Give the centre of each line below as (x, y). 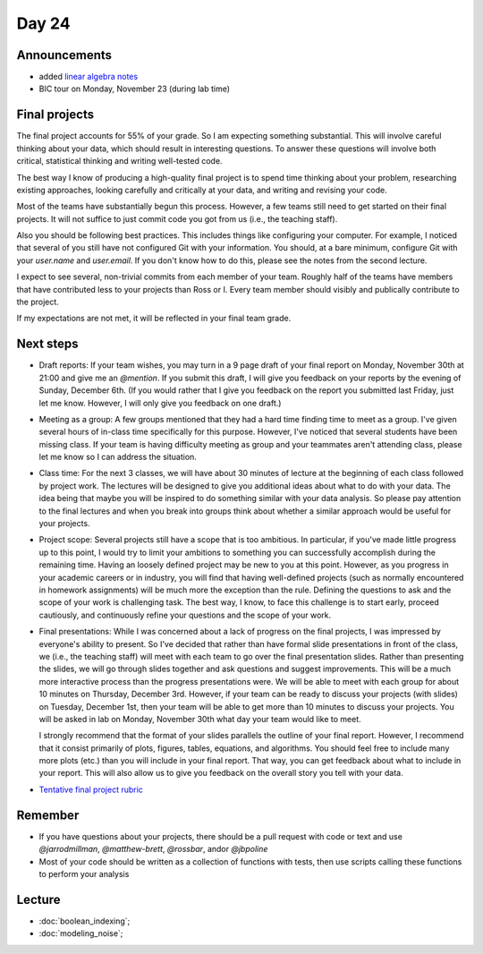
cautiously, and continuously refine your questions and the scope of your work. (185, 615)
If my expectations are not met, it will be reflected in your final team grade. (154, 319)
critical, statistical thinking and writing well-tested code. (119, 161)
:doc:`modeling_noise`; (81, 933)
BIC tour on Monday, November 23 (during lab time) (135, 89)
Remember (48, 815)
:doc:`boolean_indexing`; (85, 921)
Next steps (47, 344)
